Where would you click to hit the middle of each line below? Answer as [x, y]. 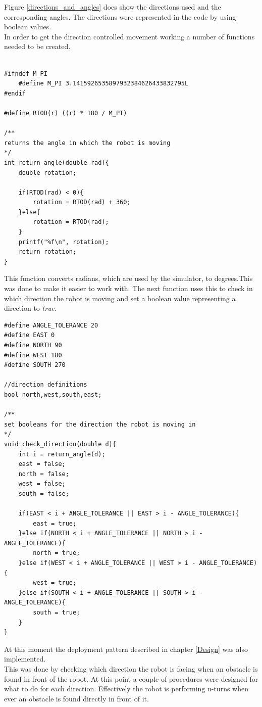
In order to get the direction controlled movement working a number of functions [129, 36]
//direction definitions [46, 385]
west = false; [42, 484]
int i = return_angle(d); [62, 454]
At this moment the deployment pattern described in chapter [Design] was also [126, 649]
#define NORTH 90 [33, 345]
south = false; [44, 493]
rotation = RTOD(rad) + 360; [82, 202]
